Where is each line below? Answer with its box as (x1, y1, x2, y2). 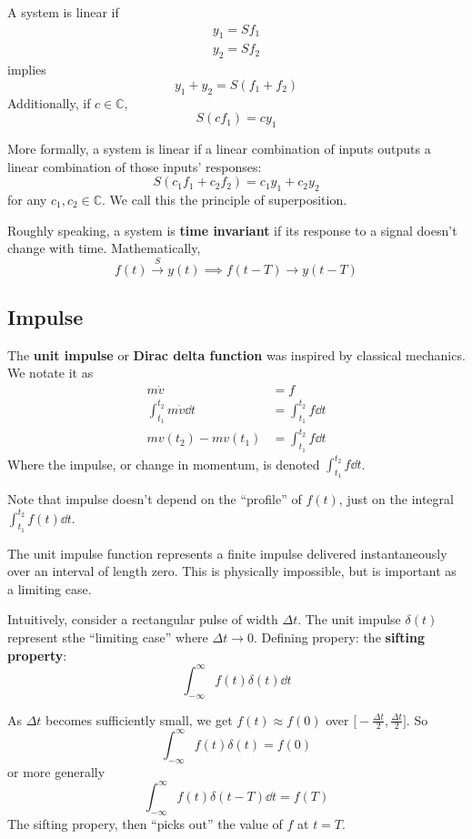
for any (7, 190, 47, 209)
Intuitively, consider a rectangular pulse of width (7, 610, 278, 629)
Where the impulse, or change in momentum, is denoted (7, 454, 320, 473)
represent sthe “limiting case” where (7, 628, 208, 647)
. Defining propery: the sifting (253, 628, 425, 647)
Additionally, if (7, 93, 91, 112)
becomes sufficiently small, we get (45, 710, 233, 729)
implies (7, 60, 46, 79)
